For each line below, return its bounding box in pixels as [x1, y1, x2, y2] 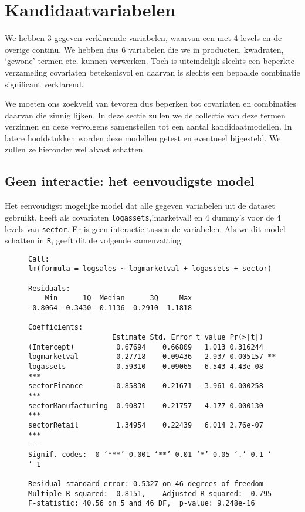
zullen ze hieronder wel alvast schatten [5, 143, 143, 155]
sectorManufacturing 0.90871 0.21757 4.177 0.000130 [28, 401, 263, 410]
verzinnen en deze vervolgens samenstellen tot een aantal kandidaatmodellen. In [5, 120, 292, 133]
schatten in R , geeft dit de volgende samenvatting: [5, 234, 184, 246]
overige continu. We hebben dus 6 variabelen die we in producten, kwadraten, [5, 43, 284, 55]
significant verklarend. [5, 77, 84, 90]
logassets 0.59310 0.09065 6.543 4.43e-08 [28, 362, 263, 371]
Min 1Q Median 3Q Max [45, 294, 192, 303]
